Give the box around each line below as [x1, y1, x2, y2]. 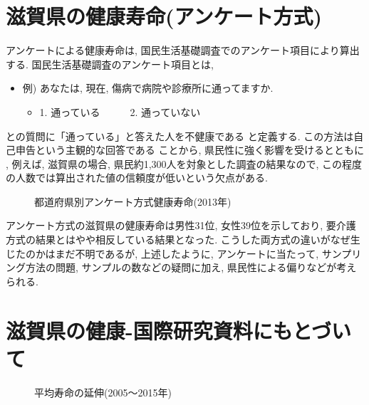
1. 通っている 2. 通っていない [39, 104, 201, 119]
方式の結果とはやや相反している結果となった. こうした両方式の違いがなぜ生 [6, 232, 360, 247]
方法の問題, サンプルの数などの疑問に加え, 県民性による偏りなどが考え [25, 260, 357, 275]
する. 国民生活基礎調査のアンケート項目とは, [6, 56, 214, 71]
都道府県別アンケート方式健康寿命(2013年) [34, 194, 232, 209]
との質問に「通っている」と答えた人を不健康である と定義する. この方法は [6, 128, 354, 143]
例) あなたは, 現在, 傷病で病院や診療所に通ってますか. [22, 80, 274, 95]
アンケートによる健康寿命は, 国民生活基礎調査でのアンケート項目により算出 [6, 43, 360, 58]
